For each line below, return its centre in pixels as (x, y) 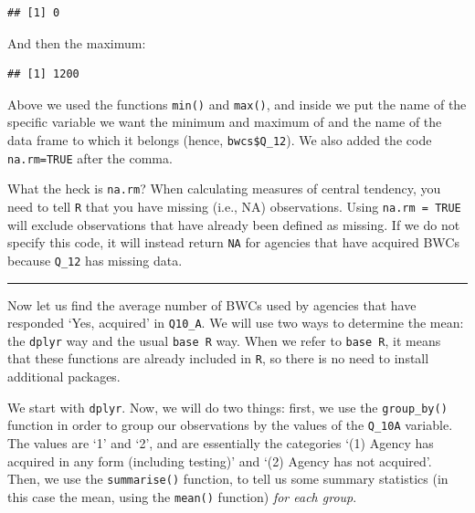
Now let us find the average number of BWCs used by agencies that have (212, 304)
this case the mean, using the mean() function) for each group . (182, 496)
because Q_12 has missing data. (95, 260)
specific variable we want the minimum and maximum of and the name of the (225, 122)
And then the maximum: (77, 42)
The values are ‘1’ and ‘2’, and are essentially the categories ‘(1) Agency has (221, 443)
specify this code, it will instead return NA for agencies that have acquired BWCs (233, 242)
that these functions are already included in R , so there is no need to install (218, 358)
